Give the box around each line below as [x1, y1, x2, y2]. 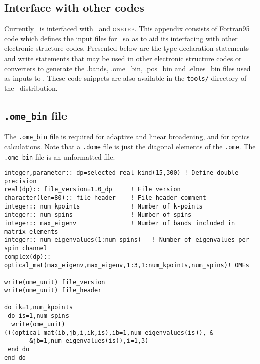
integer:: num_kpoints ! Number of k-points [4, 202, 203, 210]
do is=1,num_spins [8, 312, 69, 320]
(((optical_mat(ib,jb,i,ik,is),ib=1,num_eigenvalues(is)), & [4, 329, 214, 336]
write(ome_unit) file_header [4, 287, 102, 294]
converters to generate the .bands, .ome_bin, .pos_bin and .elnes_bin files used [4, 63, 251, 73]
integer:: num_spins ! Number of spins [4, 211, 192, 219]
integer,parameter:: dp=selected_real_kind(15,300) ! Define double [4, 169, 239, 177]
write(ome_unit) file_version [4, 278, 105, 286]
